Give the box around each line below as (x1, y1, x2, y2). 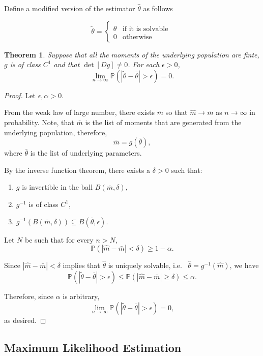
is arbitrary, (63, 291, 100, 302)
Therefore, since (4, 291, 53, 302)
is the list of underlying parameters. (30, 147, 142, 158)
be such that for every (24, 234, 94, 245)
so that (165, 107, 188, 117)
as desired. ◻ (4, 314, 46, 325)
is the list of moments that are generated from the (85, 116, 242, 127)
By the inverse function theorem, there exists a (4, 164, 151, 175)
